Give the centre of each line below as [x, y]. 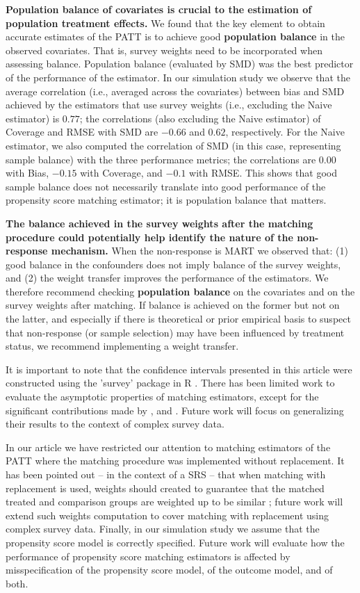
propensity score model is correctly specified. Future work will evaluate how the [175, 542]
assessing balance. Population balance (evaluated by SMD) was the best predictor [180, 64]
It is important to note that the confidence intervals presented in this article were [179, 369]
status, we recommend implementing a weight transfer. [122, 346]
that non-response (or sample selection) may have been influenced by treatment [175, 332]
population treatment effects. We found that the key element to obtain [165, 23]
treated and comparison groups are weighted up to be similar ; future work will [174, 502]
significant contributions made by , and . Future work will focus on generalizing [175, 410]
